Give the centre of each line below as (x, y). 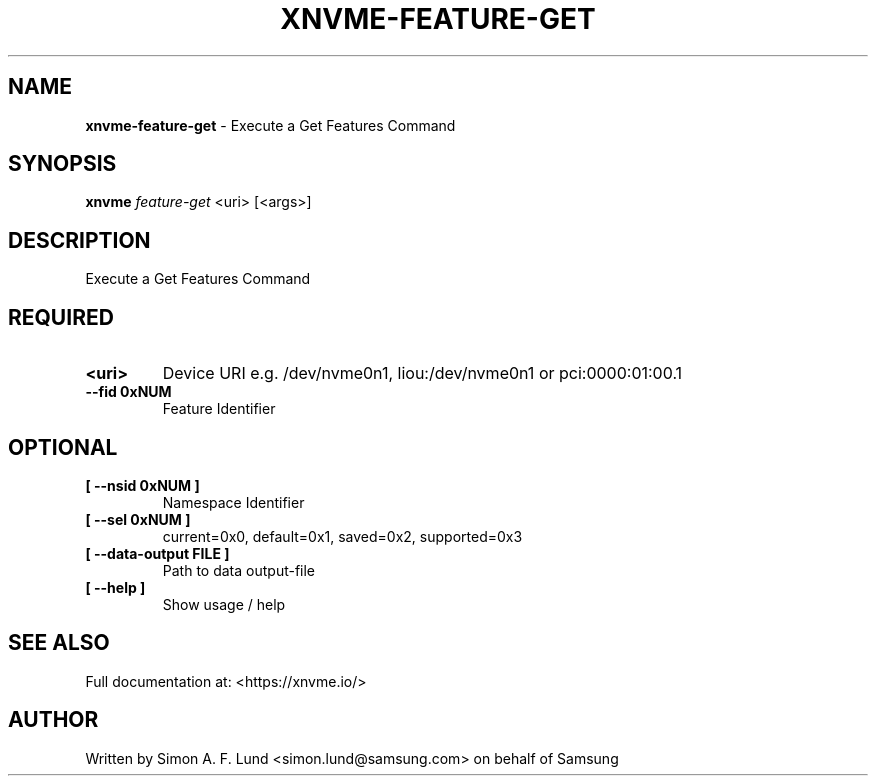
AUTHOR (53, 720)
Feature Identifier (219, 409)
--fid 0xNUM (128, 392)
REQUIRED (61, 317)
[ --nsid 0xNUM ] (142, 485)
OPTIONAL (63, 447)
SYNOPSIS (62, 164)
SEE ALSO (59, 643)
